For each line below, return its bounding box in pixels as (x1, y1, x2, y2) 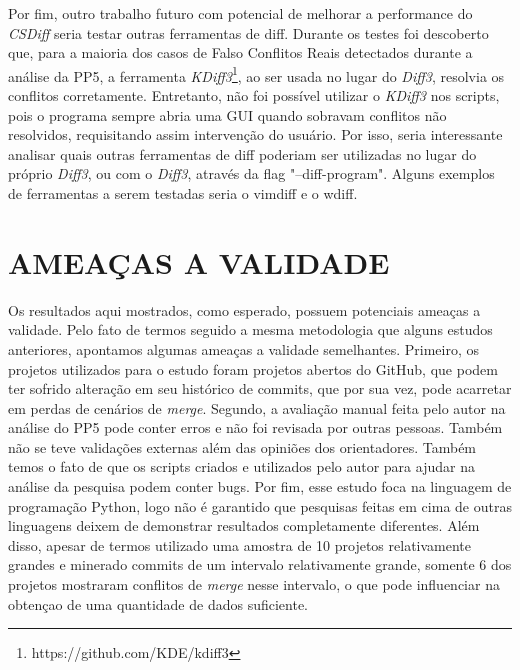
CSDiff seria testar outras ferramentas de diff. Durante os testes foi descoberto (8, 22, 489, 43)
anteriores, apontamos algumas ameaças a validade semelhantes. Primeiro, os (8, 338, 480, 359)
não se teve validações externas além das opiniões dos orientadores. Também (8, 436, 477, 457)
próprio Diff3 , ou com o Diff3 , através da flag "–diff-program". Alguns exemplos (8, 163, 495, 184)
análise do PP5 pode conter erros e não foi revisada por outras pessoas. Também (8, 417, 503, 438)
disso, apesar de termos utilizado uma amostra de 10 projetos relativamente (8, 534, 472, 555)
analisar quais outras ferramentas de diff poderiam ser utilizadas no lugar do (8, 143, 477, 164)
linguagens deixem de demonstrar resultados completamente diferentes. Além (8, 515, 480, 536)
